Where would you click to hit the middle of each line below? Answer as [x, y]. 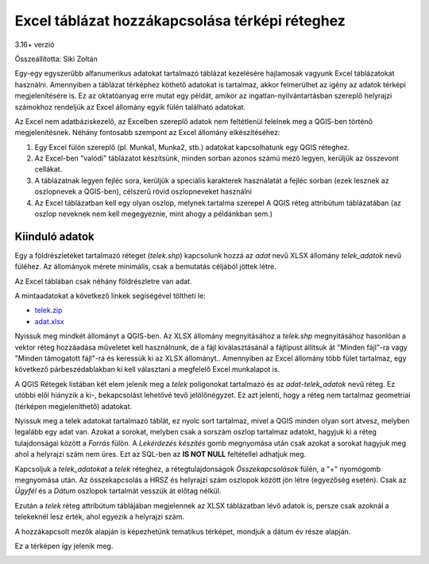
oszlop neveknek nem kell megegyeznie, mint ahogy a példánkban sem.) [154, 214]
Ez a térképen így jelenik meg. [64, 546]
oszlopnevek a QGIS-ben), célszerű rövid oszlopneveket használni [143, 191]
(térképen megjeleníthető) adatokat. [73, 406]
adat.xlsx [49, 321]
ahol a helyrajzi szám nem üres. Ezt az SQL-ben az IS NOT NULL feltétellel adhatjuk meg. [160, 454]
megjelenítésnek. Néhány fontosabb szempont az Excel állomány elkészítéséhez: [147, 133]
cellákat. [48, 169]
